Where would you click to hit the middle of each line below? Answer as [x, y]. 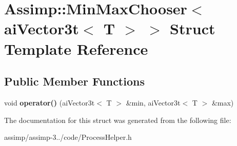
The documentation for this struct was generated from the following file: [118, 120]
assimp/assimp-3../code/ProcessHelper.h [68, 137]
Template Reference [76, 48]
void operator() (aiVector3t [50, 102]
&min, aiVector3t [153, 102]
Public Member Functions [74, 81]
